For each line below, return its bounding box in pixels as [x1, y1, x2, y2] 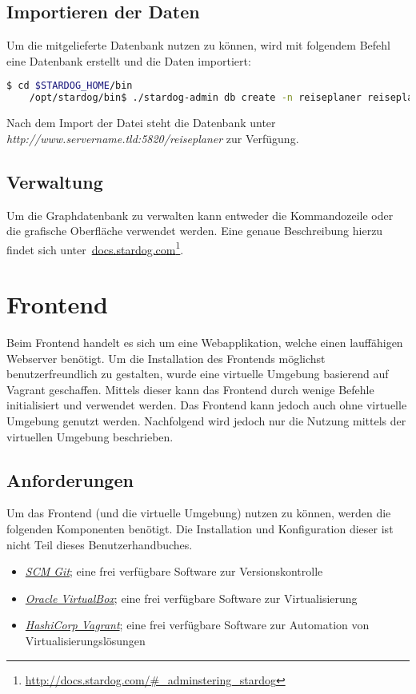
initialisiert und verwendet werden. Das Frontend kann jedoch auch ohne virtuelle [6, 397, 407, 413]
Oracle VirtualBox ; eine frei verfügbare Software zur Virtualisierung [25, 589, 358, 606]
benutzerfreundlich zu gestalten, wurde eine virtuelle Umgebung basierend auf [6, 365, 389, 382]
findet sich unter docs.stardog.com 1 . [6, 238, 184, 257]
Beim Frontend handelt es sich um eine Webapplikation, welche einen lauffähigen [6, 334, 403, 351]
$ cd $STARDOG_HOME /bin [6, 80, 133, 92]
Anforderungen [6, 467, 134, 492]
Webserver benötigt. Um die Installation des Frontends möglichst [6, 349, 326, 366]
